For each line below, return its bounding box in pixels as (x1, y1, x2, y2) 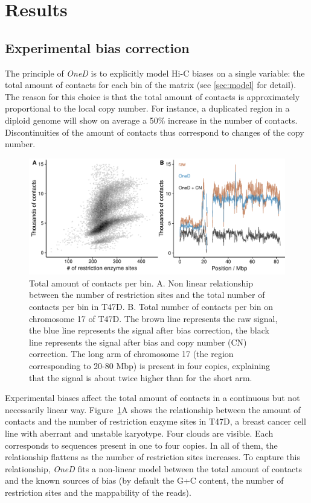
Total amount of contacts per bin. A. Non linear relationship (29, 276, 253, 289)
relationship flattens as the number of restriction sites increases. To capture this (5, 451, 300, 463)
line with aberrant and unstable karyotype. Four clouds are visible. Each (5, 426, 274, 439)
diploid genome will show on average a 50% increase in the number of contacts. (5, 113, 298, 126)
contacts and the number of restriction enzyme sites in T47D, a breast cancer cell (5, 415, 306, 428)
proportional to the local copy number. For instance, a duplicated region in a (5, 102, 290, 115)
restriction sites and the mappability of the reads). (5, 486, 191, 498)
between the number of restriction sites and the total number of (29, 288, 265, 301)
